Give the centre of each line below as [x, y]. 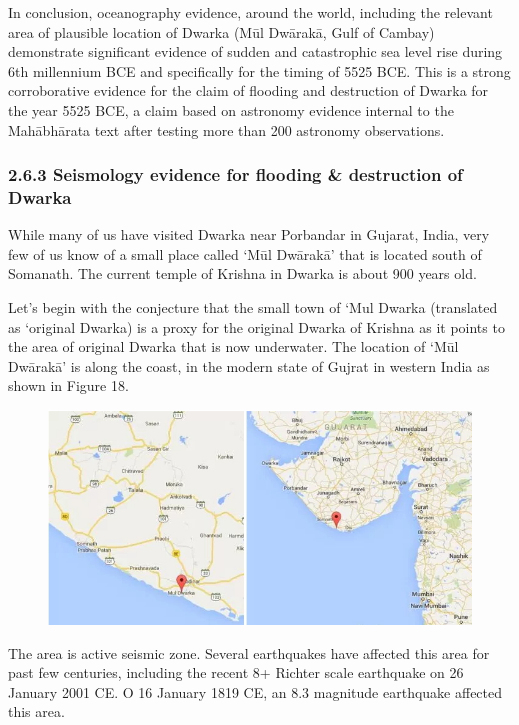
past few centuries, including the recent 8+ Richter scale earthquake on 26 [236, 672]
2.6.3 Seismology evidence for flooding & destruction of [235, 174]
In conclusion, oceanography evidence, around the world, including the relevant [250, 12]
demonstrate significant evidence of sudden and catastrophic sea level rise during [255, 51]
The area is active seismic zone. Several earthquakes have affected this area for [249, 652]
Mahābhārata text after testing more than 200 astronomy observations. [226, 129]
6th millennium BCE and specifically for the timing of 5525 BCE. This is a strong [259, 70]
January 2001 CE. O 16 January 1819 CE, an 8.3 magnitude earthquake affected [255, 691]
